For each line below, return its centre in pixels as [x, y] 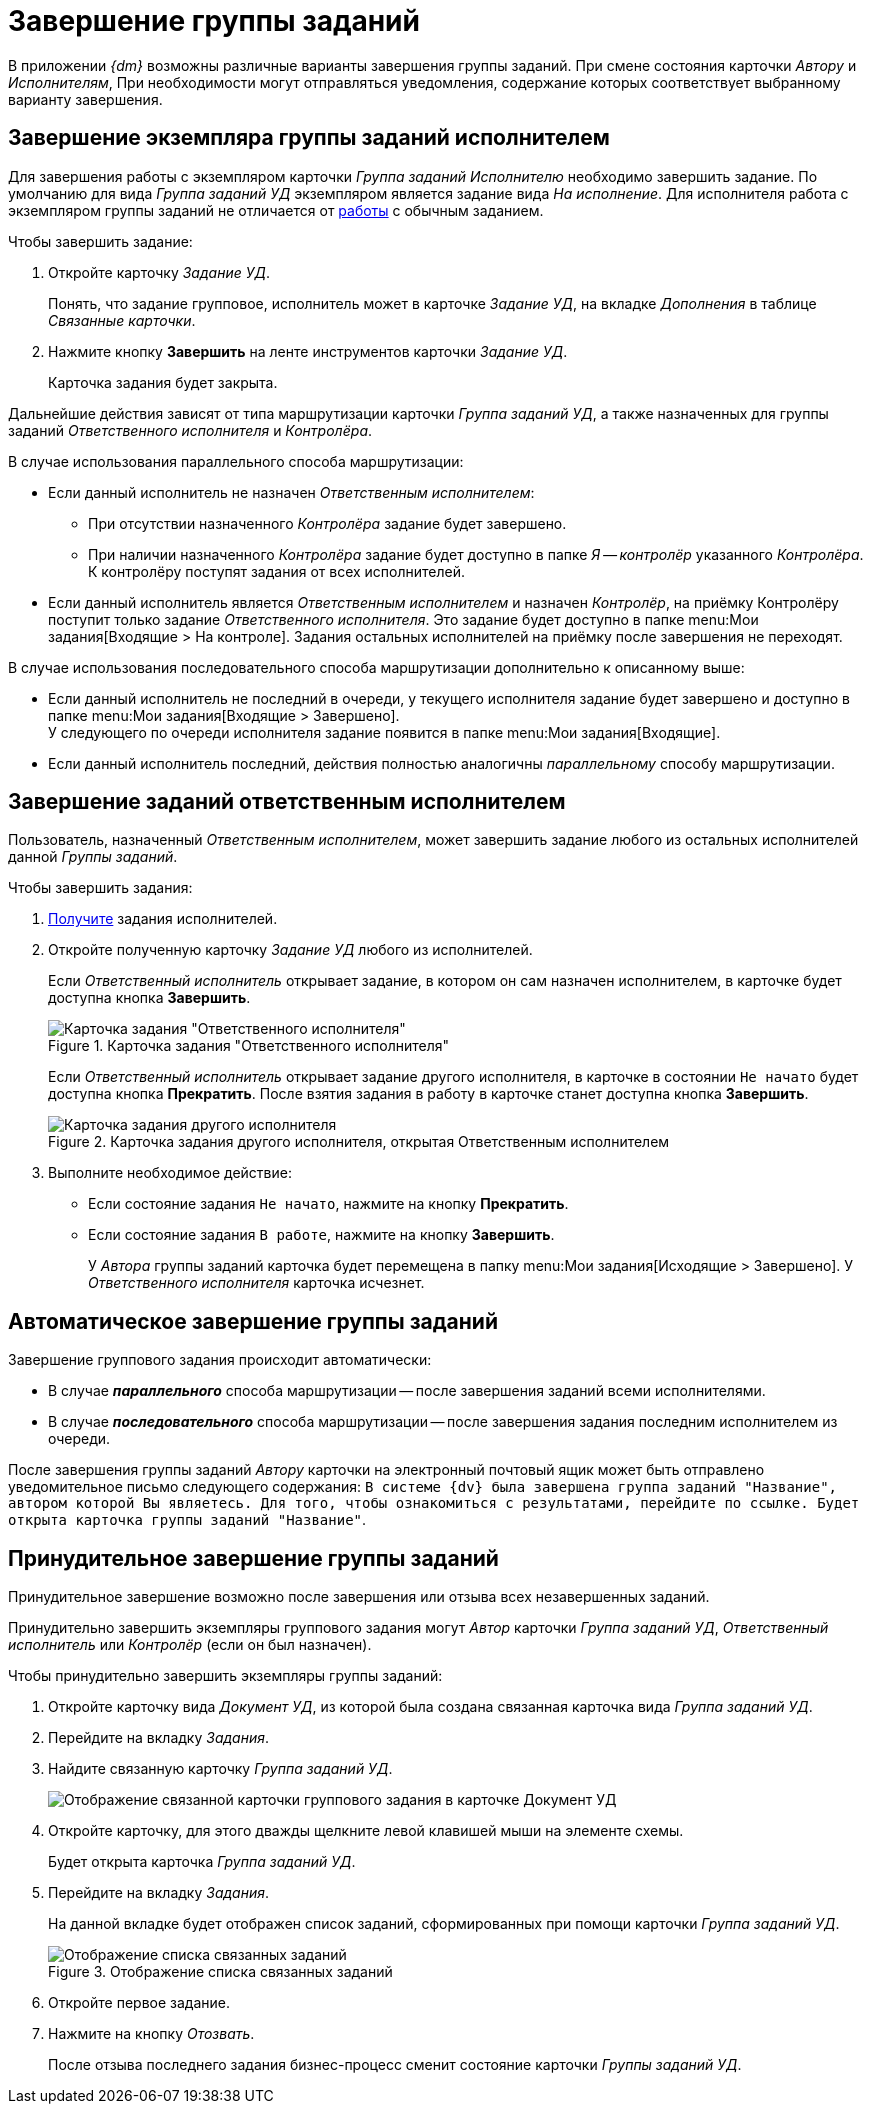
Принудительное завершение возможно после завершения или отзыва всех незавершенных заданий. [359, 1597]
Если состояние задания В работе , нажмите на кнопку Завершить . [321, 1235]
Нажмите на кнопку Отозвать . [151, 2034]
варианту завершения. [85, 99]
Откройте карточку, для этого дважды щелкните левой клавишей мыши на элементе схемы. [366, 1831]
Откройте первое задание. [139, 2003]
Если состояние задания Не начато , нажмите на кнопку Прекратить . [328, 1204]
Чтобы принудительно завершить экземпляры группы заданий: [225, 1676]
